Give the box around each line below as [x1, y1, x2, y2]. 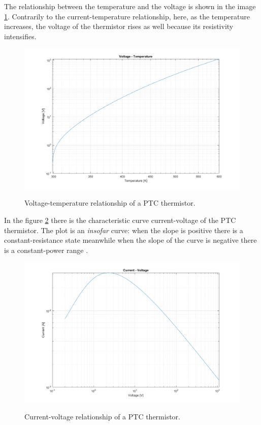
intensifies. [4, 31, 37, 41]
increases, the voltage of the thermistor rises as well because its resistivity [4, 21, 234, 32]
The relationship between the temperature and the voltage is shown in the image [4, 1, 256, 11]
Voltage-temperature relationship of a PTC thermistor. [24, 197, 195, 208]
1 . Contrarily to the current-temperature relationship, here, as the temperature [4, 11, 250, 21]
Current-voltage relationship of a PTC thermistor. [24, 411, 181, 422]
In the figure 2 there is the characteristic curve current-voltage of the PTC [4, 214, 236, 225]
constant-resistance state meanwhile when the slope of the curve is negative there [4, 235, 257, 245]
